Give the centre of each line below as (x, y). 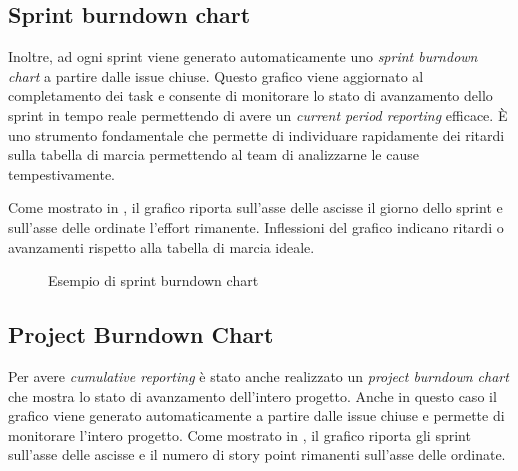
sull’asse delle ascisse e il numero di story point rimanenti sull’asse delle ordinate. (257, 454)
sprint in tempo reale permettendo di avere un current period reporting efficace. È (258, 114)
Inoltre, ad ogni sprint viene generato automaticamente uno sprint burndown (243, 56)
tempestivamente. (62, 173)
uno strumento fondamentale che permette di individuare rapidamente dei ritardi (256, 134)
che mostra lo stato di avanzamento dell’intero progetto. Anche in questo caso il (252, 395)
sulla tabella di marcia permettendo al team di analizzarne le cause (213, 154)
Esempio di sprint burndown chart (153, 280)
